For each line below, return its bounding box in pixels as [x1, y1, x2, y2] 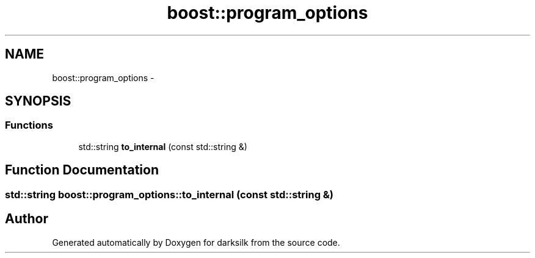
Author [5, 211, 48, 227]
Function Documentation [5, 162, 159, 178]
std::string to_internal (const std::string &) [78, 141, 247, 152]
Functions [5, 119, 53, 132]
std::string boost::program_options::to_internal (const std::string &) [5, 188, 334, 201]
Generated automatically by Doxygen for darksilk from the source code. [52, 237, 340, 248]
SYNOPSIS [5, 93, 71, 109]
